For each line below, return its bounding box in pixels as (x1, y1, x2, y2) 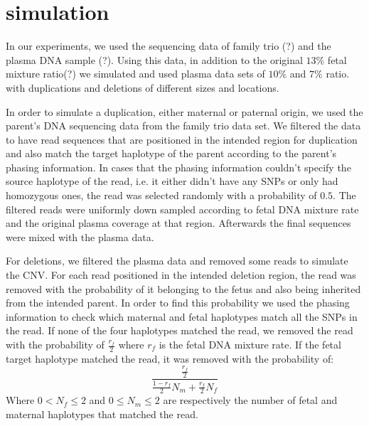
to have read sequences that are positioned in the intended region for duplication (6, 132, 358, 147)
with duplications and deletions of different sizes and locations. (6, 80, 279, 95)
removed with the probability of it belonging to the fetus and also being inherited (6, 281, 361, 296)
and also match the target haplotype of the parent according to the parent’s (6, 146, 337, 161)
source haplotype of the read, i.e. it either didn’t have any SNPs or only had (6, 174, 338, 188)
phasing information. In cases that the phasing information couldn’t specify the (6, 159, 351, 174)
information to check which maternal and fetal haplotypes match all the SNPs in (6, 309, 358, 324)
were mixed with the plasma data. (6, 229, 154, 244)
